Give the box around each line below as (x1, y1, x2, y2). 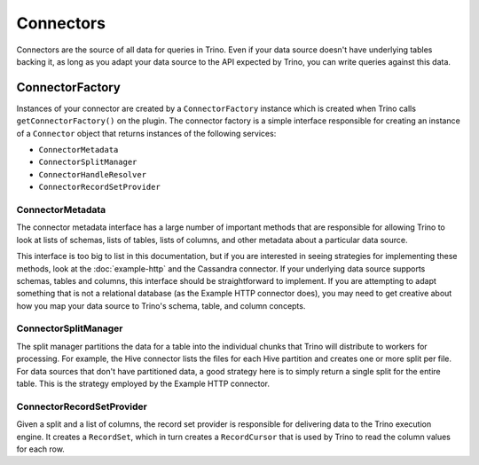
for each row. (16, 444, 66, 454)
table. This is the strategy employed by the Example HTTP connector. (16, 378, 271, 389)
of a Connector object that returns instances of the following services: (16, 128, 277, 138)
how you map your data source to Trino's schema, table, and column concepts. (16, 300, 306, 311)
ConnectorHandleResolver (38, 169, 146, 179)
